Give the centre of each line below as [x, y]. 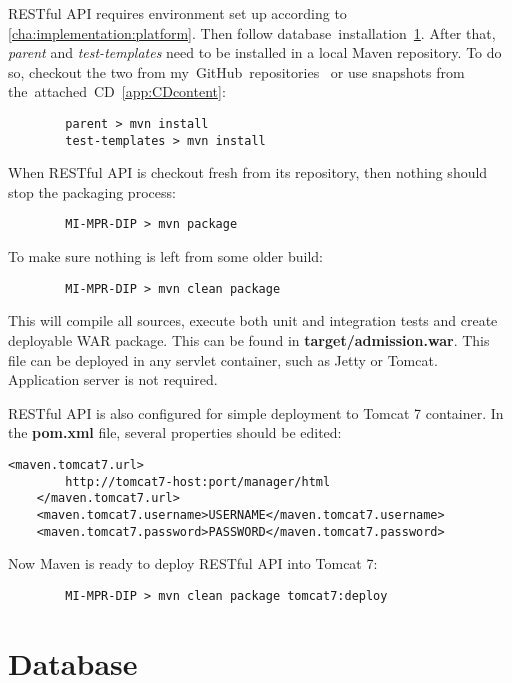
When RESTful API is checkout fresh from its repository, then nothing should [248, 172]
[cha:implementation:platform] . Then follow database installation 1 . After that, [252, 32]
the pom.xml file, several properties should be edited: [175, 432]
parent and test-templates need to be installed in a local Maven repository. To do [255, 52]
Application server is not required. [113, 379]
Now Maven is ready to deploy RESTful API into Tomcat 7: [193, 563]
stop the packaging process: [92, 191]
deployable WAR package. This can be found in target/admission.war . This [249, 339]
